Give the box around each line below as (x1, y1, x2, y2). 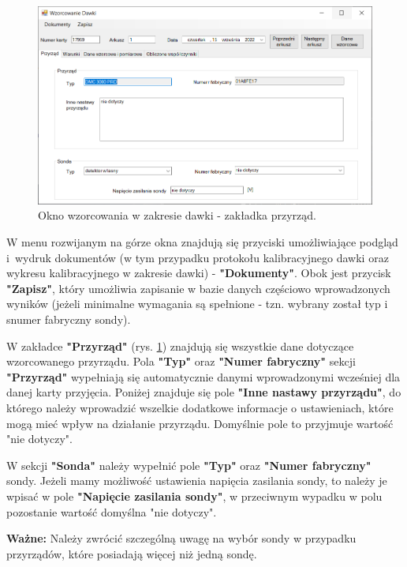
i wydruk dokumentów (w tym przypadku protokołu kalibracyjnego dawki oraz (6, 249, 389, 265)
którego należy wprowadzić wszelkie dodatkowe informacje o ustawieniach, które (6, 399, 394, 415)
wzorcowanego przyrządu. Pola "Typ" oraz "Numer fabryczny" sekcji (6, 353, 356, 370)
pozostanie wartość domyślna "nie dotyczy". (6, 503, 217, 520)
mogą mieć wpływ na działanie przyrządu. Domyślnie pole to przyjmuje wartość (6, 415, 394, 431)
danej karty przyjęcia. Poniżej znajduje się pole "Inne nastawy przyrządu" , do (6, 384, 401, 400)
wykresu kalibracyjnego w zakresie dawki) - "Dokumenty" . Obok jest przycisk (6, 265, 391, 281)
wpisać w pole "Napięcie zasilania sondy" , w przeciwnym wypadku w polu (6, 487, 383, 504)
